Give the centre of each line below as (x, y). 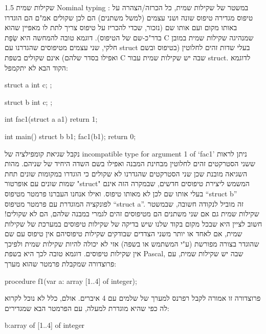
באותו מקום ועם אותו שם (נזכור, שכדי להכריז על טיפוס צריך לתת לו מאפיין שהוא (121, 27)
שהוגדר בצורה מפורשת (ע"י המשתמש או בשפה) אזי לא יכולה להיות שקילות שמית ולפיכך (132, 243)
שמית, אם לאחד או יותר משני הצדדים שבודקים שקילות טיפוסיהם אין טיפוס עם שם (124, 233)
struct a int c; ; (28, 85)
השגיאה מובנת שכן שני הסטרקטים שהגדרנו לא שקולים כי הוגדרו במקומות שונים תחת (126, 173)
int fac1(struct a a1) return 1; (51, 119)
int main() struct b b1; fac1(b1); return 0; (70, 136)
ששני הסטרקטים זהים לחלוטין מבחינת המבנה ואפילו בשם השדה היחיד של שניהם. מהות (130, 163)
